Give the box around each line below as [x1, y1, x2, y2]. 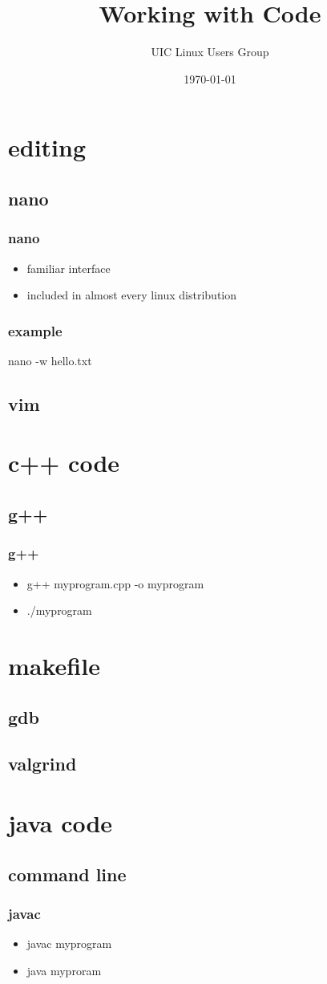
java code [8, 806, 113, 839]
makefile [8, 649, 100, 682]
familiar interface [26, 259, 111, 276]
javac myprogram [26, 935, 112, 952]
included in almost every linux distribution [26, 287, 237, 303]
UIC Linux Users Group [151, 43, 269, 60]
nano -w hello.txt [8, 352, 92, 368]
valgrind [8, 751, 77, 776]
